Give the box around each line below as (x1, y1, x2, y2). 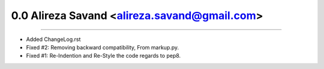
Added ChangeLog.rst (26, 36, 81, 43)
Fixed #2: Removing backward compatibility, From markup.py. (26, 43, 179, 51)
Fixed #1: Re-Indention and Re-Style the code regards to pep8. (26, 52, 181, 59)
